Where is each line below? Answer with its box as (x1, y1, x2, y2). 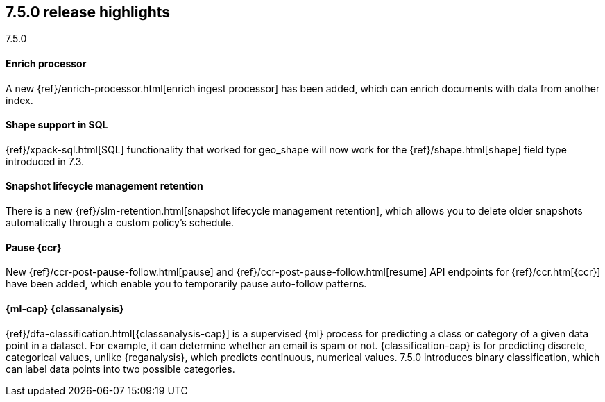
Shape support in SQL (6, 119, 108, 131)
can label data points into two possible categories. (6, 362, 235, 375)
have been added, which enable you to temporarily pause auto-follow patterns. (6, 278, 367, 290)
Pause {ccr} (6, 241, 62, 253)
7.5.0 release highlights (6, 3, 171, 21)
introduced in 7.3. (6, 155, 84, 167)
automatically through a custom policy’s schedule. (6, 217, 235, 229)
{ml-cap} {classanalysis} (6, 302, 124, 315)
